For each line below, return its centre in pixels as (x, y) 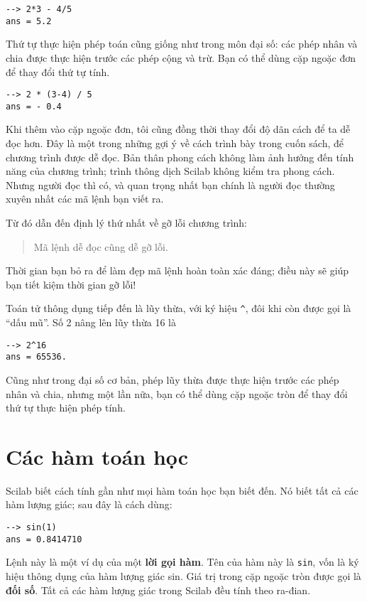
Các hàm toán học (97, 456)
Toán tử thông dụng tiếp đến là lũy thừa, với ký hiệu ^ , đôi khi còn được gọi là (179, 308)
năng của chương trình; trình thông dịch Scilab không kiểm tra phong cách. (170, 171)
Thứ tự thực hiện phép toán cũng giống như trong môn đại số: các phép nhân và (182, 44)
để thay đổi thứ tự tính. (58, 71)
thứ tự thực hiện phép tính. (66, 408)
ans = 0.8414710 (44, 539)
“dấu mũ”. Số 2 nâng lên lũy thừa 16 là (91, 322)
